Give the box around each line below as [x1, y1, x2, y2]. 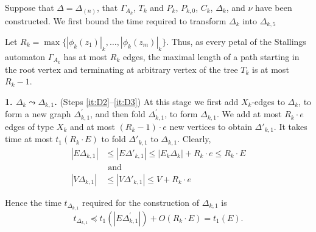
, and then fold [90, 107, 146, 120]
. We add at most [216, 107, 282, 120]
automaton [5, 50, 46, 63]
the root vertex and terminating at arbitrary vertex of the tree [5, 63, 238, 75]
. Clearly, [177, 132, 211, 145]
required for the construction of [82, 196, 200, 208]
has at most [63, 50, 108, 63]
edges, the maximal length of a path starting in [122, 50, 300, 63]
